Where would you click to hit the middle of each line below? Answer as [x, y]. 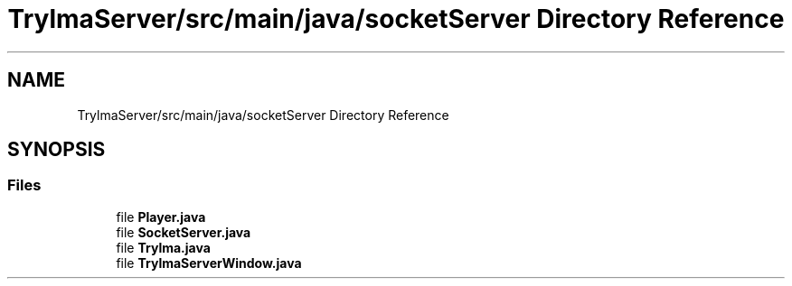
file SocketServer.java [184, 232]
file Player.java [161, 217]
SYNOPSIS [57, 150]
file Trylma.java [163, 247]
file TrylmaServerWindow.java [209, 263]
